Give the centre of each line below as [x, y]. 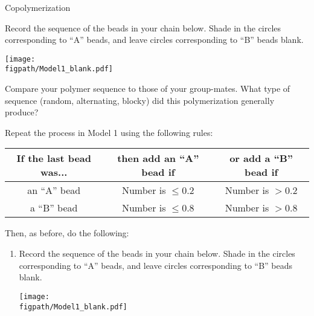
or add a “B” [261, 158]
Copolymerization [38, 7]
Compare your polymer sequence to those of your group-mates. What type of [148, 89]
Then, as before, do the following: [67, 233]
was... [54, 172]
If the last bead [54, 158]
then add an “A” [158, 158]
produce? [22, 112]
